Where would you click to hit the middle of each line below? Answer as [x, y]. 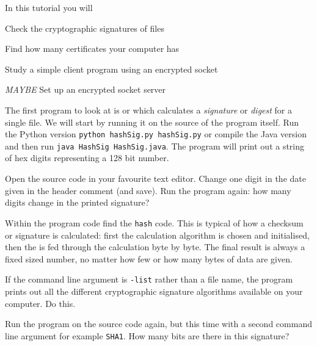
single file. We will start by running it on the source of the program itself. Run [152, 122]
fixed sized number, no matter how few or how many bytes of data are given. [149, 258]
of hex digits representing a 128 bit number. [87, 158]
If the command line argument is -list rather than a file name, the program [149, 279]
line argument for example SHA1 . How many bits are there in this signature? [147, 335]
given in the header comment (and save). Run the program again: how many [148, 190]
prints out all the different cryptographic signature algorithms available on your [154, 291]
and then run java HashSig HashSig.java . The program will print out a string [155, 146]
